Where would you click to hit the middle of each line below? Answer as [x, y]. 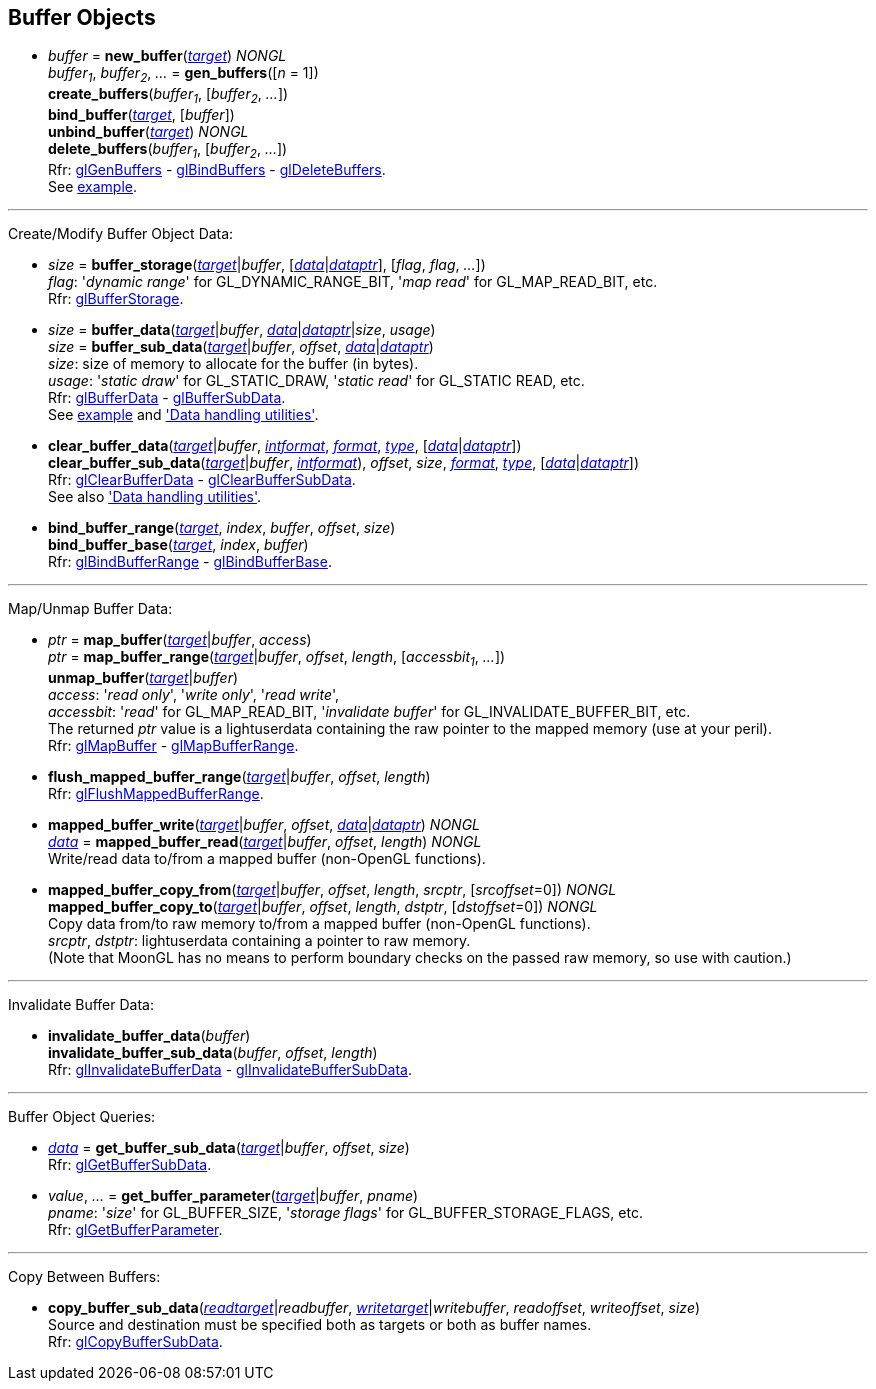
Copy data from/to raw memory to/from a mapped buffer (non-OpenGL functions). [319, 923]
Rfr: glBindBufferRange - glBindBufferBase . [190, 561]
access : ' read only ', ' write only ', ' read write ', [194, 694]
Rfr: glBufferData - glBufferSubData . [167, 397]
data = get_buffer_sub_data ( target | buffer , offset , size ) [229, 1147]
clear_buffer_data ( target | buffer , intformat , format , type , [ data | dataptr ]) [285, 445]
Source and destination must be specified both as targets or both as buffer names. [320, 1324]
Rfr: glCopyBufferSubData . [135, 1341]
